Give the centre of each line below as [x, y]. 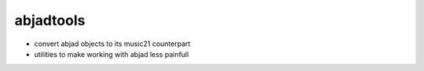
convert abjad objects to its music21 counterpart [112, 44]
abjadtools [50, 20]
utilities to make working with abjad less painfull [111, 54]
